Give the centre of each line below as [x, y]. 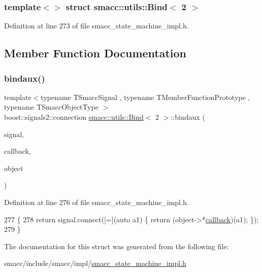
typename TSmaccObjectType [51, 107]
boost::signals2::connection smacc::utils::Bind [74, 117]
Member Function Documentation [95, 53]
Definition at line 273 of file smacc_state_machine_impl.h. [96, 26]
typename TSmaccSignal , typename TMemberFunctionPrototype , [145, 97]
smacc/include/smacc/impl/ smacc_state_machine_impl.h [95, 263]
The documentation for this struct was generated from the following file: [117, 246]
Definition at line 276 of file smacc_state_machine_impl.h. [96, 202]
